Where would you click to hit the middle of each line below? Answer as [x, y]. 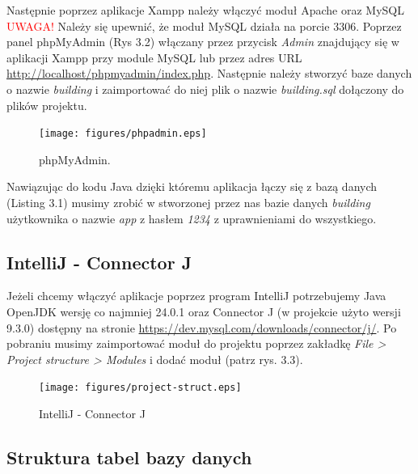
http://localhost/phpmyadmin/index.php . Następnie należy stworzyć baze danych [209, 73]
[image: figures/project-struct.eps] [140, 388]
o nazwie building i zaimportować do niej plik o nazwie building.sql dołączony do [205, 89]
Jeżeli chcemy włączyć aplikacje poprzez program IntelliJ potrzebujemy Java [196, 296]
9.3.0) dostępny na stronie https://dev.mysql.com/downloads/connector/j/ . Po [202, 327]
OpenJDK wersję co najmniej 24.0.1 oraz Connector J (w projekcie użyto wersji [204, 311]
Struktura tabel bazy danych [129, 457]
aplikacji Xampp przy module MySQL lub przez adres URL [154, 57]
